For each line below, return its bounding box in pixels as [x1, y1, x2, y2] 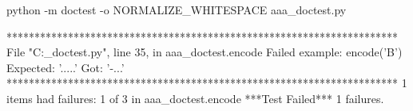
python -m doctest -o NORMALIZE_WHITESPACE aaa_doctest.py [6, 2, 347, 17]
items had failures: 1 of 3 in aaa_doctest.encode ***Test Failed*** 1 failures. [6, 90, 384, 106]
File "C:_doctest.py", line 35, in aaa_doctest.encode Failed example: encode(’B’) [6, 44, 403, 60]
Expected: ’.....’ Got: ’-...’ [6, 59, 125, 75]
